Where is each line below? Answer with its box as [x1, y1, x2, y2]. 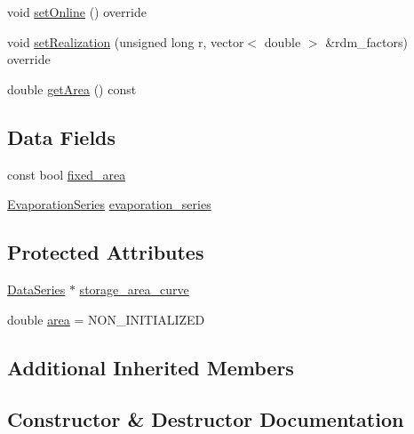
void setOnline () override [7, 3, 147, 20]
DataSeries [7, 279, 66, 298]
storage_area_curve [79, 279, 189, 298]
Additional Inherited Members [7, 353, 294, 381]
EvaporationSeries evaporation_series [7, 195, 211, 213]
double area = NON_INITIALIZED [7, 309, 205, 328]
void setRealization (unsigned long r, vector [7, 32, 244, 51]
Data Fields [7, 123, 116, 150]
